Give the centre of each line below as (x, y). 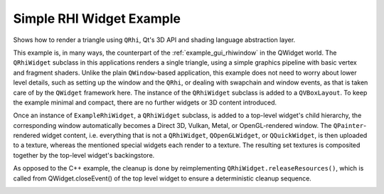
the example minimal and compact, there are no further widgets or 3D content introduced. (145, 102)
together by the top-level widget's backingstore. (84, 155)
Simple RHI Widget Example (97, 18)
